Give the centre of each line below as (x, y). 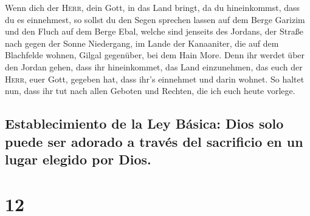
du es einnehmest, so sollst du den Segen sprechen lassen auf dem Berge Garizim (155, 19)
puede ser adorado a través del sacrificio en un (154, 141)
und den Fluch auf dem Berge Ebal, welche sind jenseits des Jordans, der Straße (154, 31)
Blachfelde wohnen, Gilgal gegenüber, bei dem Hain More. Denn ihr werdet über (155, 55)
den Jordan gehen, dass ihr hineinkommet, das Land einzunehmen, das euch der (154, 66)
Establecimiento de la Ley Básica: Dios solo (144, 123)
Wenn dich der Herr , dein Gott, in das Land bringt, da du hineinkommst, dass (153, 7)
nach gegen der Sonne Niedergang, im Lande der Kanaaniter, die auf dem (142, 43)
